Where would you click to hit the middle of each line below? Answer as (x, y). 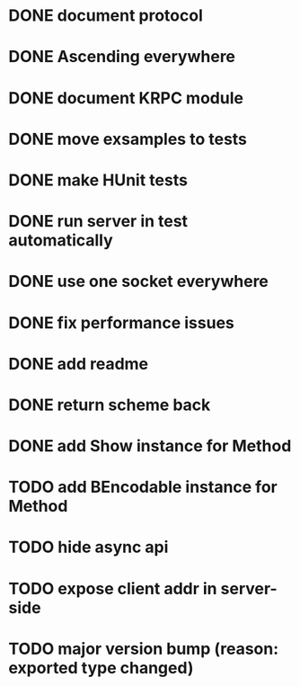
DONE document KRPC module (126, 98)
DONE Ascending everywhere (122, 57)
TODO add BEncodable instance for (143, 487)
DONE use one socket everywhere (138, 282)
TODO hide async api (88, 547)
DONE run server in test (98, 222)
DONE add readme (79, 364)
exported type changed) (101, 668)
